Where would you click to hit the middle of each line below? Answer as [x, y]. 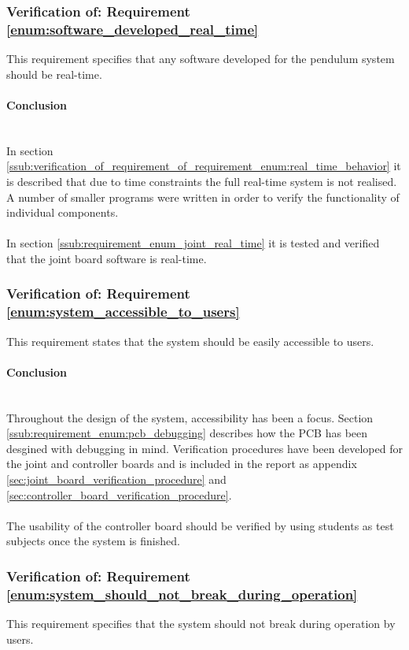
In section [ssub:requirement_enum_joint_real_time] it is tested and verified [193, 243]
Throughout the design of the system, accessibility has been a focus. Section [190, 417]
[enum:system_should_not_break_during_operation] [182, 594]
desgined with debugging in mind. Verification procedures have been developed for [204, 448]
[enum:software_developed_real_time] [133, 29]
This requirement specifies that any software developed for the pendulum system [201, 59]
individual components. [63, 212]
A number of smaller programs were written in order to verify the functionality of [203, 197]
